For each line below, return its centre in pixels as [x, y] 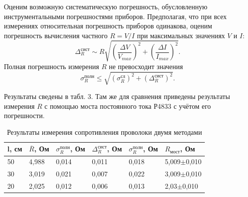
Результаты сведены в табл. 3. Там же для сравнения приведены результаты [117, 96]
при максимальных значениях [181, 35]
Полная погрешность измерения [52, 66]
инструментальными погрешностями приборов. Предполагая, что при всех [115, 16]
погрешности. [24, 115]
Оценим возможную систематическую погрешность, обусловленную [106, 6]
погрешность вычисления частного [56, 35]
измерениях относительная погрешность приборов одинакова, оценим [108, 26]
